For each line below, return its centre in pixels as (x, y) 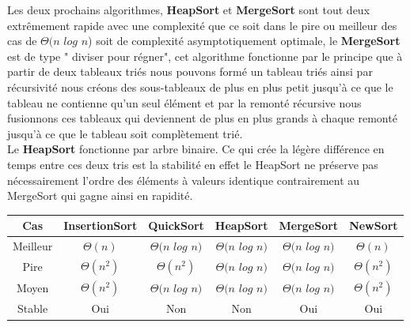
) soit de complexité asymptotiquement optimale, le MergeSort (244, 41)
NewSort (374, 226)
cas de (22, 41)
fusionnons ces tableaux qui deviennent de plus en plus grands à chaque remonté (202, 118)
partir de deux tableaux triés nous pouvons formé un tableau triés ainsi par (190, 71)
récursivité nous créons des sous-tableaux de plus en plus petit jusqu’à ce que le (200, 86)
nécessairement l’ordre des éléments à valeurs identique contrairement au (184, 180)
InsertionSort (101, 226)
